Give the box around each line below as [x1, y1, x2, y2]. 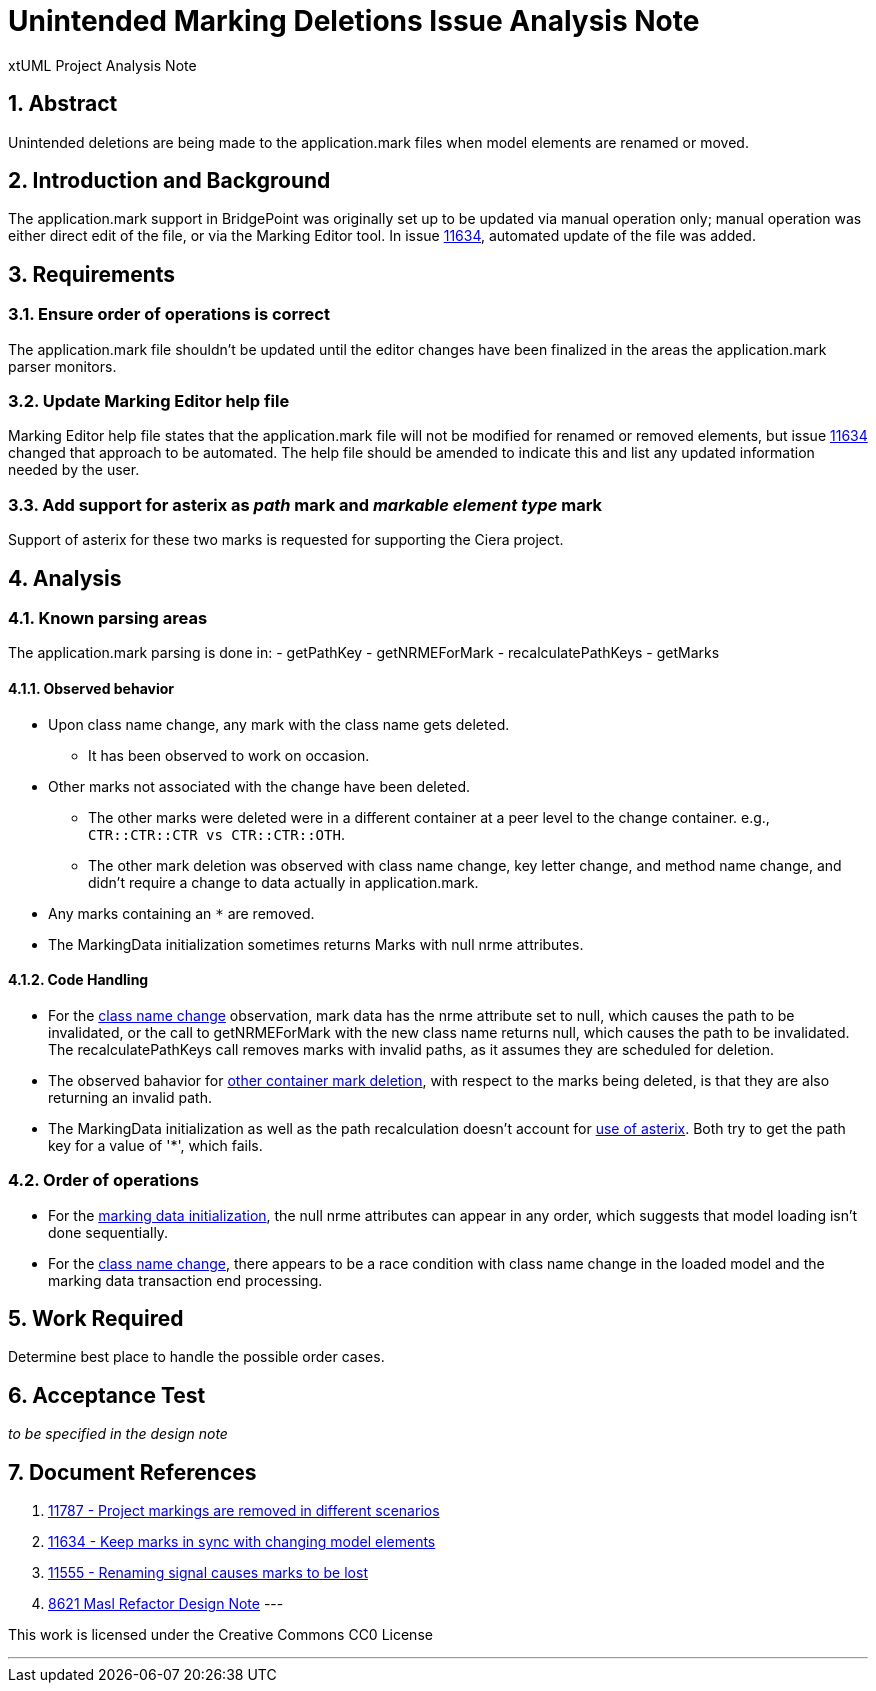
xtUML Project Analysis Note [8, 56, 197, 74]
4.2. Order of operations [8, 1170, 199, 1191]
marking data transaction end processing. [48, 1271, 323, 1289]
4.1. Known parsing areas [8, 608, 208, 628]
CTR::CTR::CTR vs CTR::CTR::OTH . [88, 825, 345, 843]
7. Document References [8, 1459, 257, 1485]
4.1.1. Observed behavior [8, 679, 175, 697]
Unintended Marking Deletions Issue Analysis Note [8, 4, 700, 38]
